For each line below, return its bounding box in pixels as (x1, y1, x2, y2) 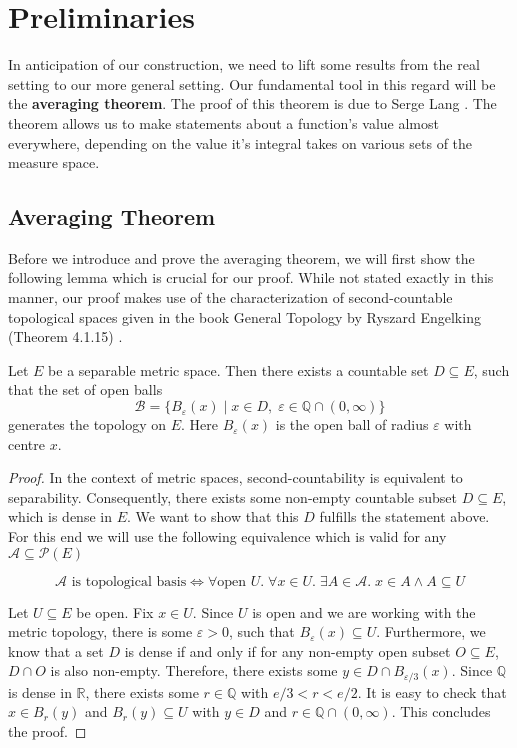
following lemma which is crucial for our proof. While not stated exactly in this (8, 267, 494, 288)
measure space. (8, 152, 100, 173)
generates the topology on (8, 414, 167, 435)
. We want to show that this (126, 506, 299, 527)
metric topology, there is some (8, 621, 193, 642)
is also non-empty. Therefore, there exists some (50, 660, 338, 681)
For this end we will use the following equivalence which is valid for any (8, 526, 447, 547)
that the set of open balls (8, 379, 163, 400)
